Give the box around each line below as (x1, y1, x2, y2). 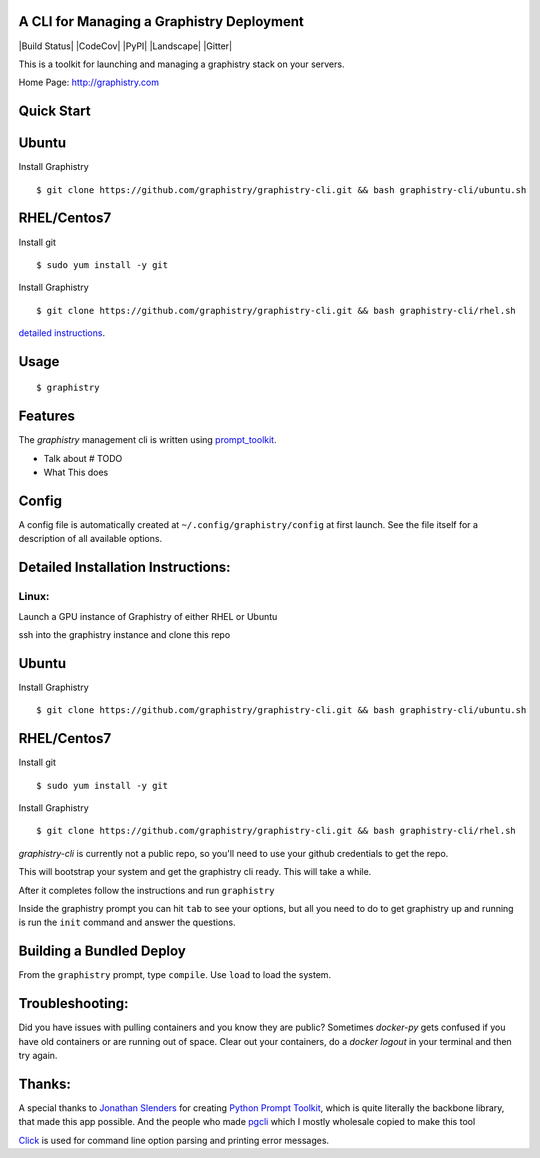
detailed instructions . (18, 327, 105, 339)
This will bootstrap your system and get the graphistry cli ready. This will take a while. (18, 866, 372, 878)
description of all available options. (18, 533, 163, 545)
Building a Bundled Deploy (18, 943, 187, 960)
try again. (18, 1049, 58, 1061)
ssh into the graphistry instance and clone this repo (18, 629, 231, 641)
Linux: (18, 590, 50, 604)
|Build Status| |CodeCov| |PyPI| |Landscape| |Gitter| (18, 40, 233, 52)
